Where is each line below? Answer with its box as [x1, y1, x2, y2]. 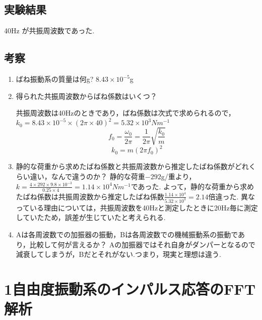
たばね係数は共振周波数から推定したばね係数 [16, 191, 164, 201]
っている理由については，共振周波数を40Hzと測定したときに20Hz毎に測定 [16, 202, 258, 212]
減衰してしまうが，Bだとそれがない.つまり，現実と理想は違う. [16, 249, 221, 259]
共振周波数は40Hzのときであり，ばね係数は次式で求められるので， [16, 108, 235, 118]
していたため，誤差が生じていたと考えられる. [16, 212, 166, 223]
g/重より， [161, 171, 196, 181]
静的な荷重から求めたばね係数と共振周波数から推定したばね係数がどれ [16, 161, 249, 172]
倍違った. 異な [208, 191, 255, 201]
